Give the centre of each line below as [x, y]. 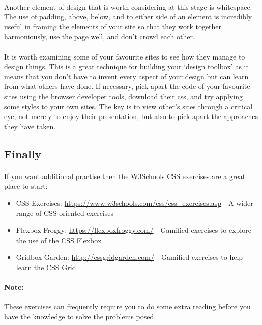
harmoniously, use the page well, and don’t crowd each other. [99, 36]
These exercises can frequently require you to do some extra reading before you [127, 306]
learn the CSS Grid [46, 267]
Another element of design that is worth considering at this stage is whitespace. [128, 6]
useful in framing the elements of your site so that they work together [113, 26]
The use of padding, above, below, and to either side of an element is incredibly [128, 17]
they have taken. [30, 126]
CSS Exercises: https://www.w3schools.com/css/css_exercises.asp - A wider [135, 203]
